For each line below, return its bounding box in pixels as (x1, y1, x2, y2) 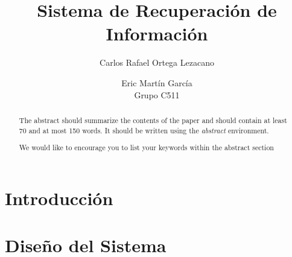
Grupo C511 (134, 88, 180, 101)
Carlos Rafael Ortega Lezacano (100, 56, 214, 69)
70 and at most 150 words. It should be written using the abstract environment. (19, 125, 269, 135)
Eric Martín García (121, 76, 192, 89)
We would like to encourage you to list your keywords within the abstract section (19, 142, 274, 153)
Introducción (5, 185, 113, 210)
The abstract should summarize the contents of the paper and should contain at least (19, 115, 287, 125)
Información (106, 21, 208, 46)
